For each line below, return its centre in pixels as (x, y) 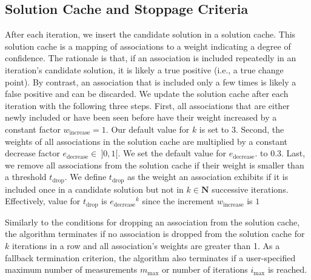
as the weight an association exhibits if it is (208, 177)
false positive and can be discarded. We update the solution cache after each (147, 94)
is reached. (287, 269)
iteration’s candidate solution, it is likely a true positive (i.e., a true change (144, 69)
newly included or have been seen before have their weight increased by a (141, 117)
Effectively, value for (43, 201)
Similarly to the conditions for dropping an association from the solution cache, (152, 222)
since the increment (178, 201)
